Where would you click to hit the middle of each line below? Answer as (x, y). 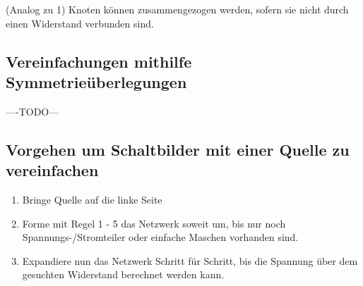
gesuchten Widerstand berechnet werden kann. (123, 274)
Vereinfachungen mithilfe (99, 61)
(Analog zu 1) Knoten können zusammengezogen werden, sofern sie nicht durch (177, 9)
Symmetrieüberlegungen (96, 81)
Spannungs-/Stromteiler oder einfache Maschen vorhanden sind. (160, 237)
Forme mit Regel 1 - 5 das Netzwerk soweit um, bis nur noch (154, 223)
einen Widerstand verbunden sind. (80, 23)
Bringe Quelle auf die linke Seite (92, 199)
